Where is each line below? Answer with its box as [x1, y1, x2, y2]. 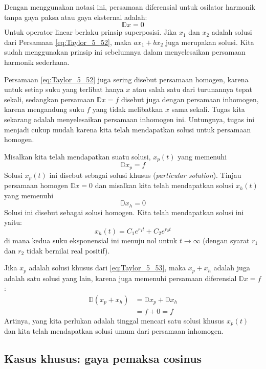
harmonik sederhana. [4, 56, 70, 67]
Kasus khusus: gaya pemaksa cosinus [4, 351, 202, 366]
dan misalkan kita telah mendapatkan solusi [95, 180, 234, 191]
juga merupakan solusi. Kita [165, 36, 254, 47]
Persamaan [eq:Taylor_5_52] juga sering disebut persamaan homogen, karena [4, 74, 249, 84]
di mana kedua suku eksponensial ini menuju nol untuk [4, 235, 178, 245]
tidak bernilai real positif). [26, 245, 110, 256]
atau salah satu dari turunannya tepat [132, 84, 252, 95]
